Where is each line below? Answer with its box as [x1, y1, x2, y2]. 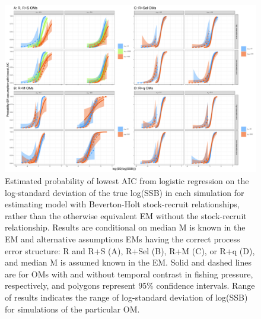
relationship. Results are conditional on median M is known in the [5, 221, 246, 233]
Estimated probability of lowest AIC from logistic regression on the [5, 174, 249, 187]
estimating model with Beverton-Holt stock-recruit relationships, [5, 198, 240, 210]
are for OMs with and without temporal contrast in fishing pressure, [5, 267, 253, 280]
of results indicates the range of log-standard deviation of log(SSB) [5, 290, 248, 303]
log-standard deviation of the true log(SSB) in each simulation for [5, 186, 244, 198]
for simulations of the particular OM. [5, 302, 140, 315]
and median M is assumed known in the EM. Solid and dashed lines [5, 256, 252, 269]
